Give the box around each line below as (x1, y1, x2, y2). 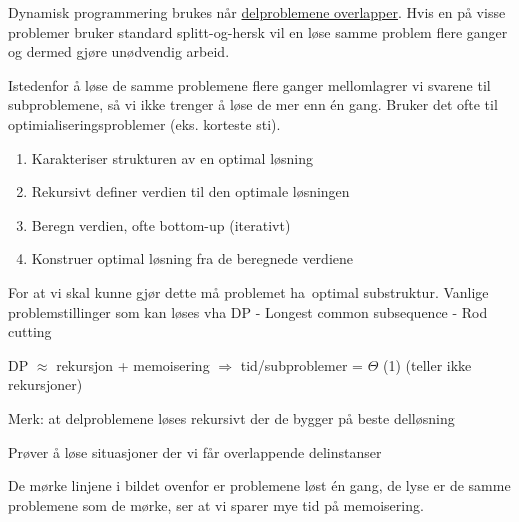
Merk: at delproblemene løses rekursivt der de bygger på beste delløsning (8, 407, 455, 428)
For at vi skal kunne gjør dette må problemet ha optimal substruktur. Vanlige (8, 281, 489, 302)
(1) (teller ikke (383, 354, 472, 375)
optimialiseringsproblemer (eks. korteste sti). (8, 113, 281, 134)
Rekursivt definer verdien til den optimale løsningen (31, 181, 350, 202)
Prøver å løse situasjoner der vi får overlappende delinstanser (8, 441, 382, 462)
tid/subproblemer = (240, 354, 363, 375)
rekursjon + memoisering (56, 354, 210, 375)
